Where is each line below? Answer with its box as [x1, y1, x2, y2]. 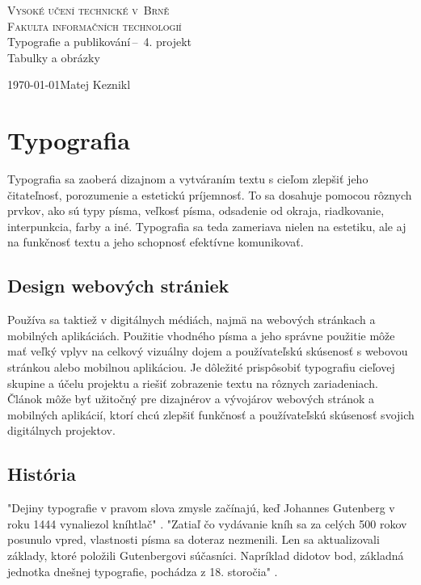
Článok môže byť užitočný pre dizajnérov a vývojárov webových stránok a [7, 390, 375, 407]
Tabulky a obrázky [7, 48, 100, 65]
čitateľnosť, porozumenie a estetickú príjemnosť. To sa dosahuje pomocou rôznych [7, 186, 412, 203]
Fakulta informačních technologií [7, 17, 182, 34]
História [7, 461, 76, 486]
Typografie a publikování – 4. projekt [7, 33, 192, 50]
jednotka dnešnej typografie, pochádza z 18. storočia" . [7, 562, 278, 579]
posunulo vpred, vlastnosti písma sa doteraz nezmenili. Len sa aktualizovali [7, 531, 380, 548]
